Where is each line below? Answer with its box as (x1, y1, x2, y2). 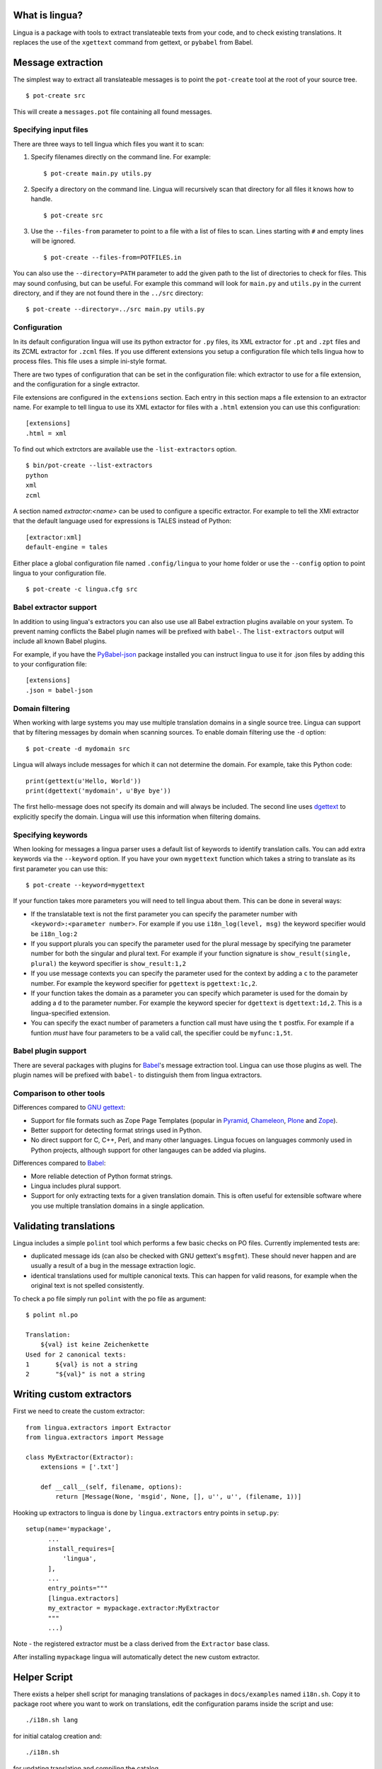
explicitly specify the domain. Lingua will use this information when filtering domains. (13, 812, 261, 821)
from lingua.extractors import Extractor (25, 1423, 171, 1431)
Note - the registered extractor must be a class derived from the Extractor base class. (13, 1640, 270, 1648)
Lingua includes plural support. (30, 1182, 122, 1190)
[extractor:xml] (25, 533, 82, 541)
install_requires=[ (47, 1545, 116, 1552)
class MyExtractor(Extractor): (25, 1453, 134, 1461)
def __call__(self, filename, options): (40, 1482, 183, 1491)
